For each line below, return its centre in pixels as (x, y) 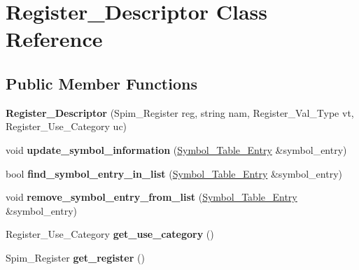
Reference (54, 39)
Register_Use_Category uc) (66, 126)
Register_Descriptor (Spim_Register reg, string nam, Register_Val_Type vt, (180, 112)
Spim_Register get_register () (75, 257)
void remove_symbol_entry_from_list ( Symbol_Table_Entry (152, 197)
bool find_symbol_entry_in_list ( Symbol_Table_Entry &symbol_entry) (174, 173)
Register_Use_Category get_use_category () (110, 234)
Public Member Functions (101, 83)
